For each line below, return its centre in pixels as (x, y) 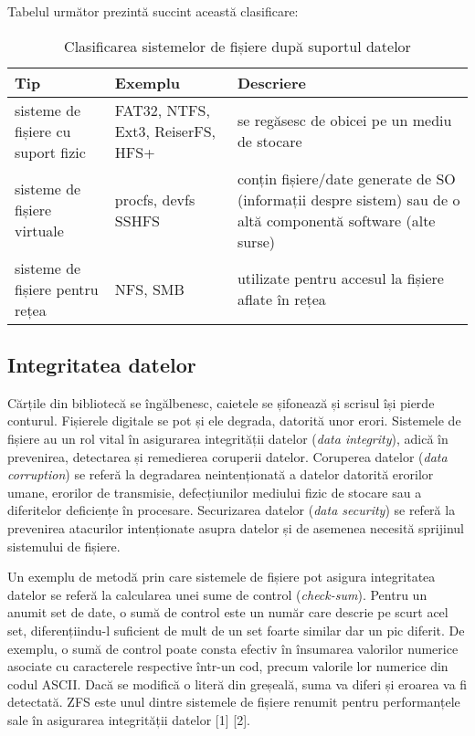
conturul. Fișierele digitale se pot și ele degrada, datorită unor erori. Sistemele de (234, 421)
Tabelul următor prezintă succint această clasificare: (153, 11)
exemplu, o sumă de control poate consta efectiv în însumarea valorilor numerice (233, 648)
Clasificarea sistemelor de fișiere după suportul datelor (237, 46)
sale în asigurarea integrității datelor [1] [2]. (129, 719)
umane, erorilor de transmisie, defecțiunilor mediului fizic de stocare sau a (215, 492)
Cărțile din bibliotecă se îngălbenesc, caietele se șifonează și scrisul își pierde (221, 402)
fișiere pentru (57, 289)
